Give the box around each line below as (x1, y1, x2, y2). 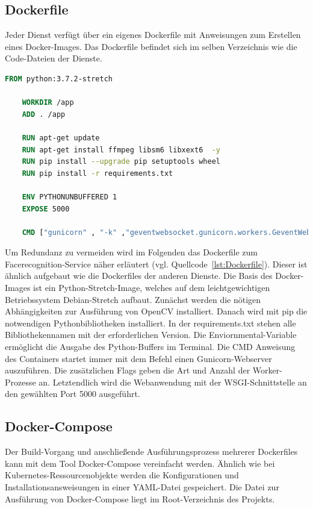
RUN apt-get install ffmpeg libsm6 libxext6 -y (22, 145, 220, 154)
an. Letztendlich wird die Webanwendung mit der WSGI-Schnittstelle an (39, 375, 307, 388)
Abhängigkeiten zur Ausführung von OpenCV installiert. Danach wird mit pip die (5, 305, 308, 317)
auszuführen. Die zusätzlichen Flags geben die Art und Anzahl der (5, 364, 250, 376)
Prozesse (5, 375, 36, 388)
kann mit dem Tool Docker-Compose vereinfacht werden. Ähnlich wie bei (5, 457, 275, 469)
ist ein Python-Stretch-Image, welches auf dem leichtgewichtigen (33, 281, 270, 294)
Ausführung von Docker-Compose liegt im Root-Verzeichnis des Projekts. (5, 492, 275, 505)
